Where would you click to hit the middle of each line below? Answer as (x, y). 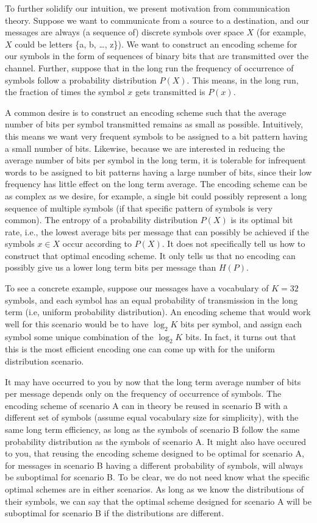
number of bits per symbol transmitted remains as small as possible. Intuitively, (154, 124)
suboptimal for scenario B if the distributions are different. (115, 513)
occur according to (97, 244)
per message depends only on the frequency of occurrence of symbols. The (143, 393)
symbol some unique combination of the (79, 336)
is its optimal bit (262, 220)
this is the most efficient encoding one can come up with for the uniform (140, 349)
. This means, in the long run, (243, 80)
